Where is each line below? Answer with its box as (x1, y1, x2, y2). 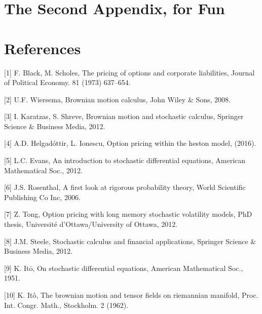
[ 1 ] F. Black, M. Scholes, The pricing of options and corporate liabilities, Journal (4, 67, 255, 77)
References (4, 37, 81, 58)
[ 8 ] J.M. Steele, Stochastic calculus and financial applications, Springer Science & (4, 235, 256, 246)
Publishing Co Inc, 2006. (4, 191, 81, 202)
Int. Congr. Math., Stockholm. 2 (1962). (4, 299, 129, 310)
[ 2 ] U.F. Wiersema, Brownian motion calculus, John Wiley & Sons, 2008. (4, 94, 231, 104)
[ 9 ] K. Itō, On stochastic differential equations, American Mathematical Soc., (4, 262, 243, 273)
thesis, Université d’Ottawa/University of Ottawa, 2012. (4, 219, 178, 229)
